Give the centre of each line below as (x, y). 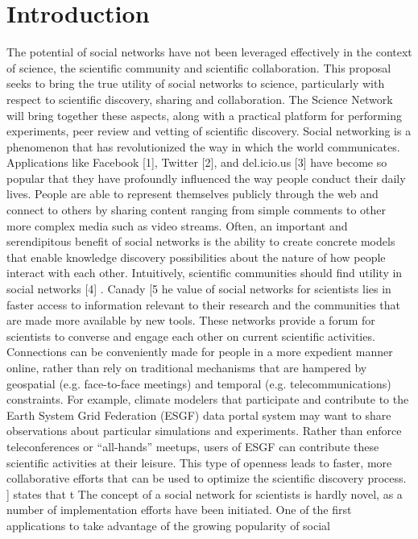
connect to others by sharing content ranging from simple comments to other (197, 210)
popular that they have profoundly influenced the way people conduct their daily (206, 178)
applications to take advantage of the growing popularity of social (168, 525)
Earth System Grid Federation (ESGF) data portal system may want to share (199, 415)
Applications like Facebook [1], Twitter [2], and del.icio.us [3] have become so (197, 162)
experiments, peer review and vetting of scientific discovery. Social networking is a (209, 131)
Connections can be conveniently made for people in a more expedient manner (200, 352)
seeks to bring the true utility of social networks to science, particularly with (196, 83)
